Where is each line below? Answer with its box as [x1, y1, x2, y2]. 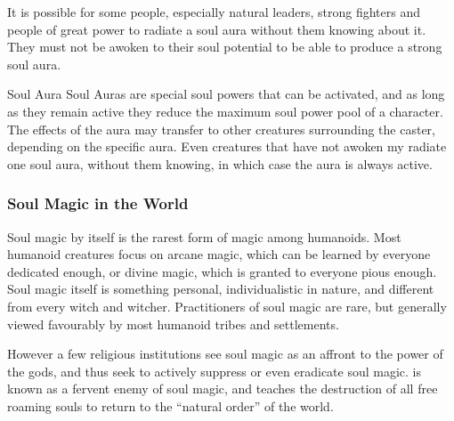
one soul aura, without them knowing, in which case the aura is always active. [7, 154, 433, 173]
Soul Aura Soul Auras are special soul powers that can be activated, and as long [7, 85, 445, 103]
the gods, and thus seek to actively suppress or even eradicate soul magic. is [7, 361, 422, 380]
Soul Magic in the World [7, 192, 189, 215]
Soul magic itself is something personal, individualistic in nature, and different [7, 279, 434, 298]
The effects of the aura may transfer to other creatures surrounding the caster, [7, 119, 435, 138]
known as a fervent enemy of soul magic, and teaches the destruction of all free [7, 379, 438, 398]
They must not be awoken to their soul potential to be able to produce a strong [7, 37, 442, 56]
